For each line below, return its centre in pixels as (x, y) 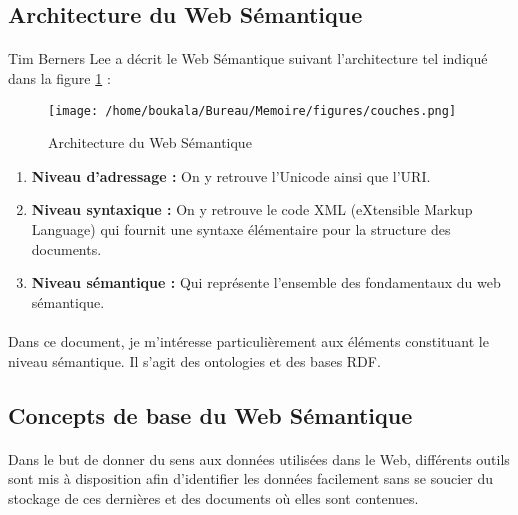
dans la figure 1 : (59, 77)
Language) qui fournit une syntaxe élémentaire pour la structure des (241, 229)
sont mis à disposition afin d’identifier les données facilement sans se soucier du (250, 478)
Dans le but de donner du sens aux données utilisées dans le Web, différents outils (259, 458)
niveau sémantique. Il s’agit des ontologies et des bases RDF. (194, 360)
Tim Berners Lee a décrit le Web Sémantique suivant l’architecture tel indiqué (248, 58)
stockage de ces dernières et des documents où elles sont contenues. (213, 497)
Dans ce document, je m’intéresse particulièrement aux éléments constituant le (248, 340)
